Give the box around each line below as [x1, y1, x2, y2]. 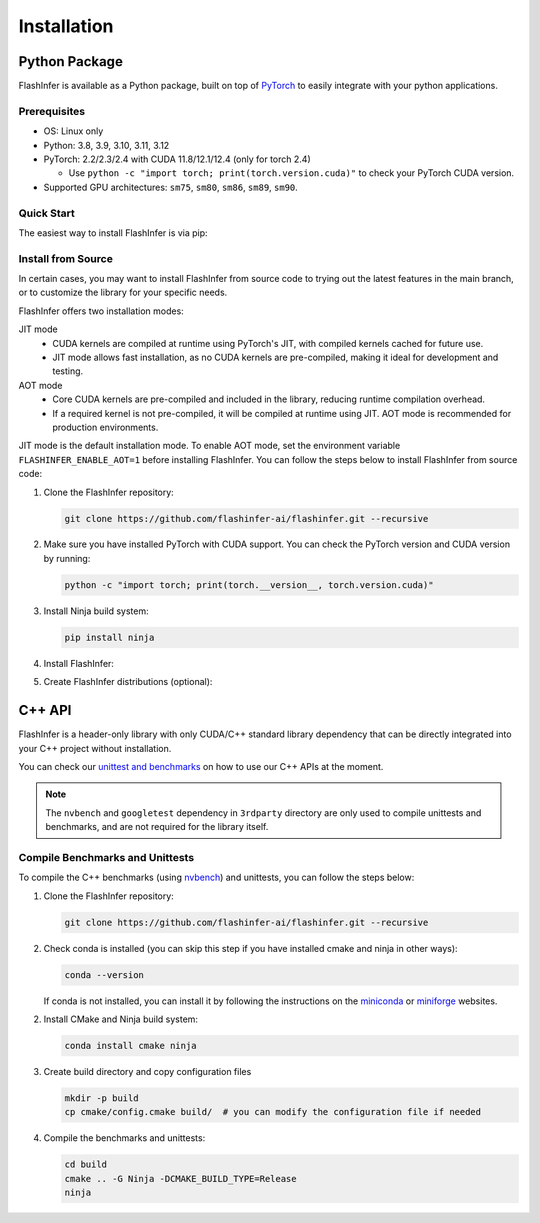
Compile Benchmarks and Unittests [18, 850, 195, 864]
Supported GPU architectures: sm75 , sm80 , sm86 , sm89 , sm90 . [43, 181, 299, 193]
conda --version [64, 969, 145, 980]
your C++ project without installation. [18, 742, 172, 754]
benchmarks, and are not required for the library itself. [45, 821, 269, 833]
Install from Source [18, 251, 114, 265]
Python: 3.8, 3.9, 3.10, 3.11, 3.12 [43, 139, 170, 151]
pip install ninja [64, 631, 155, 643]
